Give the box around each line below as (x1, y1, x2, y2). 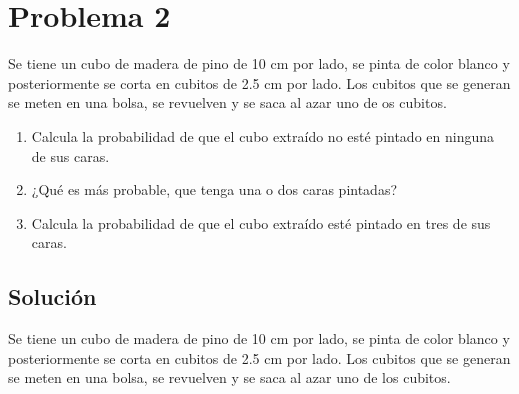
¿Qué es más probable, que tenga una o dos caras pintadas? (31, 179, 398, 200)
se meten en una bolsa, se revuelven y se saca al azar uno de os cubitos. (8, 92, 447, 113)
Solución (8, 281, 97, 312)
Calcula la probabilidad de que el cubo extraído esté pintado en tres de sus (31, 212, 491, 233)
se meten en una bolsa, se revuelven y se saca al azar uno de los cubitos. (8, 367, 451, 388)
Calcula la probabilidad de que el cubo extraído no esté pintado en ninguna (31, 125, 495, 146)
